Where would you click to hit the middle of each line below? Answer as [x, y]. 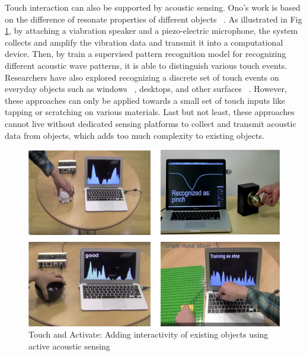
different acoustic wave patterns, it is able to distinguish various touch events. [146, 65]
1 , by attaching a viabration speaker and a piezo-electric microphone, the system [151, 31]
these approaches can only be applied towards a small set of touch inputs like [145, 100]
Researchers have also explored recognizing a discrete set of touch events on [142, 77]
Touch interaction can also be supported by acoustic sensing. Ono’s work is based [153, 7]
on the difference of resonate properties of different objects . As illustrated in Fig [153, 19]
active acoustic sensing [69, 346]
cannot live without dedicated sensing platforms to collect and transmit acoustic [151, 123]
